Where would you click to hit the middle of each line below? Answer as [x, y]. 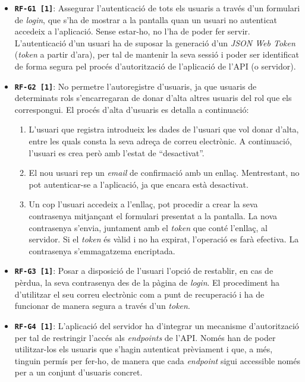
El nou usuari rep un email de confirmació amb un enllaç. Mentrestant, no [164, 173]
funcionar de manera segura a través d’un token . [102, 306]
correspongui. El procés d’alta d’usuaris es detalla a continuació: [132, 109]
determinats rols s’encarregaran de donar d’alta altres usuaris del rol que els [153, 98]
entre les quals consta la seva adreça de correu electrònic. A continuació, [160, 141]
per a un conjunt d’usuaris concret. [78, 372]
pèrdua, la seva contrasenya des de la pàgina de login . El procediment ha [147, 282]
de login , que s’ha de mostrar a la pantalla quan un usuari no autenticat [146, 19]
